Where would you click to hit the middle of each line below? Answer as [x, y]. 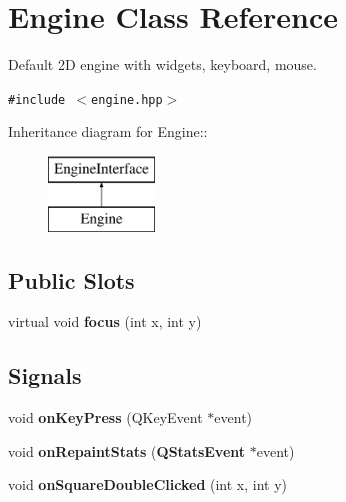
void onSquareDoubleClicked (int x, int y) [148, 484]
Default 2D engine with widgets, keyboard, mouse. [162, 64]
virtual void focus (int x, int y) [105, 321]
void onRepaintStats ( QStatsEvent [127, 450]
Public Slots [71, 279]
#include [37, 99]
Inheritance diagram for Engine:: [108, 131]
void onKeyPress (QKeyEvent [105, 417]
